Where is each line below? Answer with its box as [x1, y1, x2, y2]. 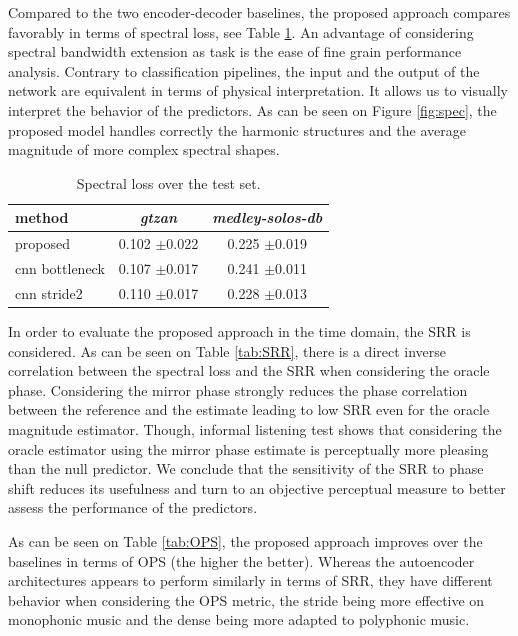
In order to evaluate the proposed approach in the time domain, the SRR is [8, 320, 471, 341]
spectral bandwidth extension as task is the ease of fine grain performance [8, 41, 462, 62]
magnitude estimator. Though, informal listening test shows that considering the [8, 418, 502, 439]
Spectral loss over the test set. [76, 172, 261, 193]
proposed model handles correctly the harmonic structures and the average [8, 119, 466, 140]
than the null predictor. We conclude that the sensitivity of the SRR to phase [8, 458, 484, 479]
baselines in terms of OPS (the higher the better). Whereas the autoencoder [8, 550, 475, 571]
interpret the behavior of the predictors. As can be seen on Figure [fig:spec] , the [8, 99, 497, 120]
